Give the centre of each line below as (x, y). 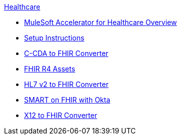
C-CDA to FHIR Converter (66, 53)
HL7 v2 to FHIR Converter (66, 84)
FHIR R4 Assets (50, 69)
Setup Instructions (54, 38)
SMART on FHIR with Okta (67, 100)
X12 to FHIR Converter (61, 115)
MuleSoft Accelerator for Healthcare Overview (101, 22)
